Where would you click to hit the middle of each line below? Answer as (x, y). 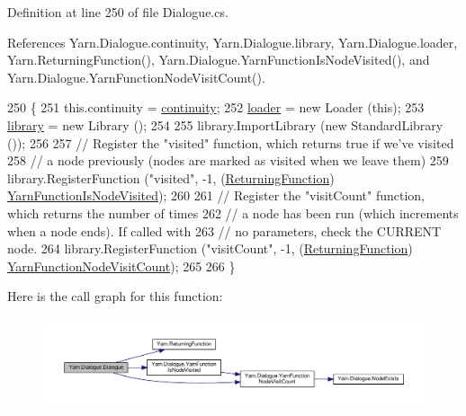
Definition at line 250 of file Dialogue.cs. (118, 12)
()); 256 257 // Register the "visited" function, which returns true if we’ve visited (231, 142)
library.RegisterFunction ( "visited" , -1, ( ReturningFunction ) (171, 177)
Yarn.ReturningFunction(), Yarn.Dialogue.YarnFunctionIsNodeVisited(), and (219, 60)
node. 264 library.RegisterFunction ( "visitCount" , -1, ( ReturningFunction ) (210, 248)
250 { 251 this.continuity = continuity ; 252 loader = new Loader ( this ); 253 (216, 107)
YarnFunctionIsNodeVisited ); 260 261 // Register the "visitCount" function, (216, 195)
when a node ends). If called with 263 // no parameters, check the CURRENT (224, 230)
